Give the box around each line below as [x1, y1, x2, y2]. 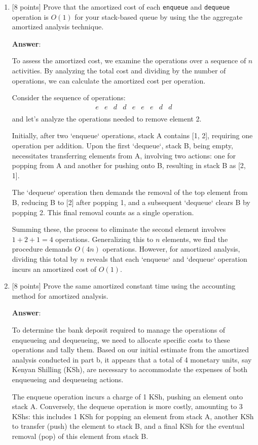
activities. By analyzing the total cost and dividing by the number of [12, 65, 226, 76]
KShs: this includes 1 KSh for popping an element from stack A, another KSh [12, 411, 254, 421]
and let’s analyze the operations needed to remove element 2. [12, 113, 202, 124]
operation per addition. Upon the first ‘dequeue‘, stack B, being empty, [12, 140, 233, 151]
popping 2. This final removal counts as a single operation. [12, 207, 194, 217]
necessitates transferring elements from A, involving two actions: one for [12, 150, 236, 160]
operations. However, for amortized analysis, [102, 244, 240, 254]
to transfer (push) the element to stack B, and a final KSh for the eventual [12, 421, 245, 431]
